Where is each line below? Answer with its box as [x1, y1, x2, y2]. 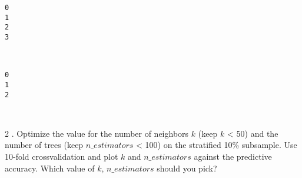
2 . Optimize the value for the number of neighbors [5, 127, 189, 139]
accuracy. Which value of [5, 161, 95, 174]
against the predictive [194, 150, 272, 162]
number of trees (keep [5, 139, 84, 151]
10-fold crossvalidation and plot [5, 150, 118, 162]
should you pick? [157, 161, 217, 174]
